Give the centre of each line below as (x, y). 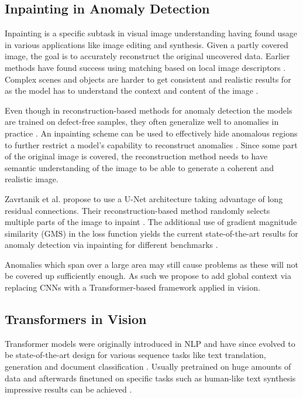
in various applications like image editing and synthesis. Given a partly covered (147, 44)
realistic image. (32, 179)
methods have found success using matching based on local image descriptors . (145, 67)
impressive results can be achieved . (68, 389)
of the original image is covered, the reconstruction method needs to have (136, 156)
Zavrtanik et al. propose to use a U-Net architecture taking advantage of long (144, 198)
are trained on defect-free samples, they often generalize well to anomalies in (142, 122)
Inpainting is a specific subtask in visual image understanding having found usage (151, 33)
